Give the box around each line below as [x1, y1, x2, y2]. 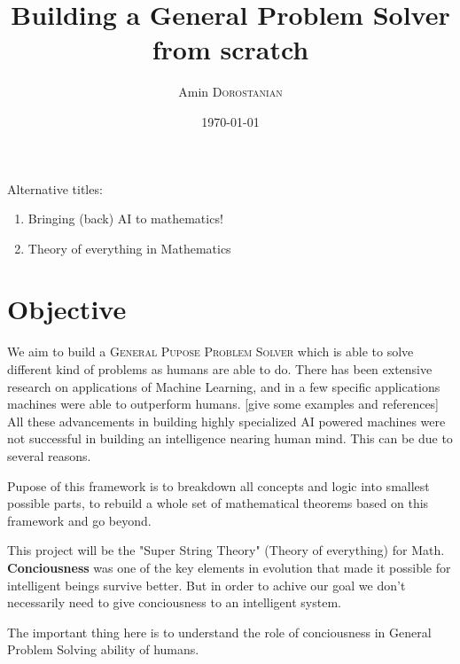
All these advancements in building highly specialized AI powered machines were [7, 411, 446, 430]
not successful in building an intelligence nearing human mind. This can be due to [7, 429, 453, 448]
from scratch [152, 31, 309, 67]
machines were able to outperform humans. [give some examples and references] [7, 394, 440, 413]
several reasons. [7, 446, 91, 465]
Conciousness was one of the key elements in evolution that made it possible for [7, 558, 451, 576]
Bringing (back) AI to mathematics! [27, 209, 223, 228]
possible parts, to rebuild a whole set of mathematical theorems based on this [7, 494, 429, 512]
